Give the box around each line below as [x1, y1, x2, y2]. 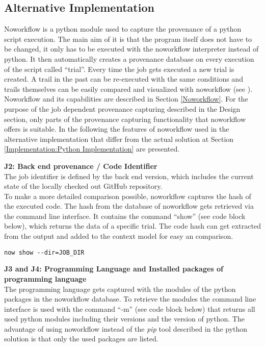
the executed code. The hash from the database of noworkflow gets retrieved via [4, 201, 254, 211]
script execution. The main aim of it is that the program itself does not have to [4, 33, 252, 44]
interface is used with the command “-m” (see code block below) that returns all [4, 303, 255, 314]
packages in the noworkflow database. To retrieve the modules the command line [4, 293, 256, 304]
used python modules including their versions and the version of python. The [4, 313, 245, 324]
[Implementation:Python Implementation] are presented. [4, 143, 180, 154]
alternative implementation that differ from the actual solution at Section [4, 133, 234, 144]
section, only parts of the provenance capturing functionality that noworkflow [4, 113, 246, 124]
